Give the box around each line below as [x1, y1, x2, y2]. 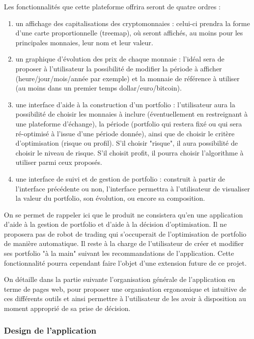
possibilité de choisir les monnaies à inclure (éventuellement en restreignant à [15, 109, 248, 119]
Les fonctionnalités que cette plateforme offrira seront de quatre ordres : [4, 1, 221, 11]
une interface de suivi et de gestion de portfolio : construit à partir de [15, 173, 226, 184]
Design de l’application [4, 324, 96, 336]
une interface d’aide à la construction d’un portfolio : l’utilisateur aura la [15, 99, 235, 109]
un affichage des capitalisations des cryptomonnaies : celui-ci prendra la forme [15, 18, 250, 28]
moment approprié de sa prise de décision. [4, 303, 131, 313]
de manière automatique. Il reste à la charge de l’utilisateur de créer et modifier [4, 238, 244, 248]
